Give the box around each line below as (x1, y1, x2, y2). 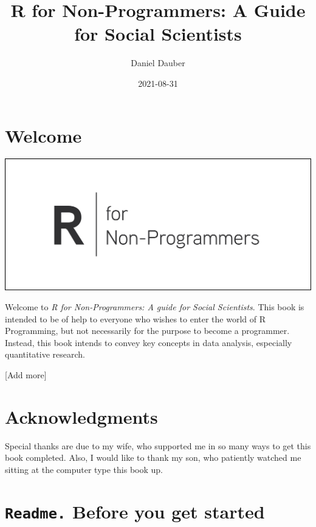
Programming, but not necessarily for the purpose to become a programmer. (5, 324, 290, 337)
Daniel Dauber (131, 56, 185, 69)
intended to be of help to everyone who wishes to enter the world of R (5, 312, 266, 325)
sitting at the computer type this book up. (5, 463, 163, 475)
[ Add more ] (5, 369, 47, 381)
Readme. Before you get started (5, 498, 265, 523)
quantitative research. (5, 348, 85, 361)
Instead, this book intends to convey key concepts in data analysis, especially (5, 336, 292, 348)
